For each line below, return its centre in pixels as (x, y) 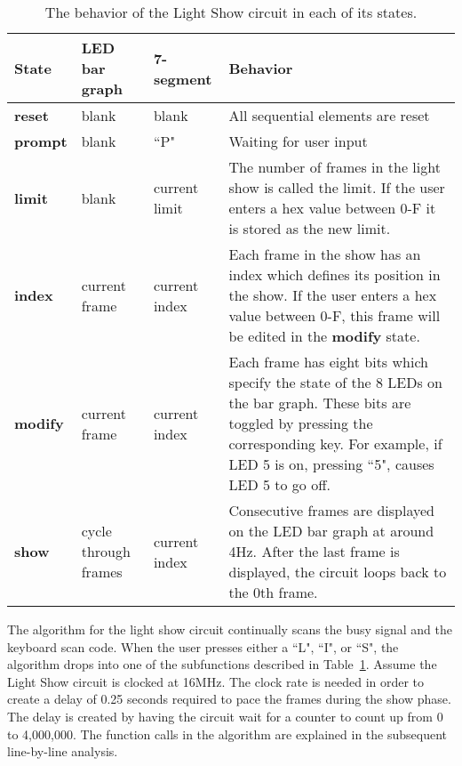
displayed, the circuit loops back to (338, 572)
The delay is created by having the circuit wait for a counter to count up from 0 (225, 716)
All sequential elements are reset (329, 115)
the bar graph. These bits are (320, 403)
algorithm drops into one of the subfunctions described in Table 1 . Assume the (222, 664)
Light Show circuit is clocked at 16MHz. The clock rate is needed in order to (216, 681)
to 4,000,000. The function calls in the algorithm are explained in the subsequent (227, 734)
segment (183, 78)
